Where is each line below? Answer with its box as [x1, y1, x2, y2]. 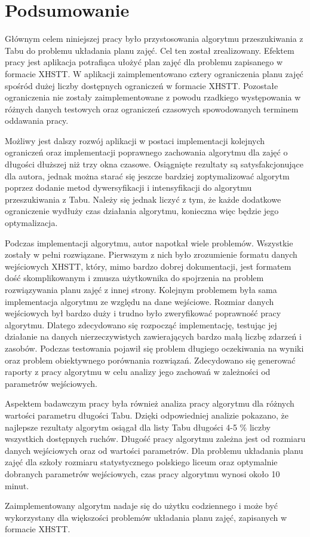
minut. [5, 479, 29, 492]
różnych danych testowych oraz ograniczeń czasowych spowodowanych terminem [5, 102, 299, 115]
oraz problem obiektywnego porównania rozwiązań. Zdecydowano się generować [5, 353, 296, 366]
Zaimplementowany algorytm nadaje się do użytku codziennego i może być [5, 499, 278, 512]
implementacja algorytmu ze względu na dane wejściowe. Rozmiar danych [5, 295, 274, 307]
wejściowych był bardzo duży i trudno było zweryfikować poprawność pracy [5, 307, 281, 319]
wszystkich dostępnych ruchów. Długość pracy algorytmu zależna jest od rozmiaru [5, 432, 306, 445]
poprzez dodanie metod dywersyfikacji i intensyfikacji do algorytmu [5, 181, 252, 194]
